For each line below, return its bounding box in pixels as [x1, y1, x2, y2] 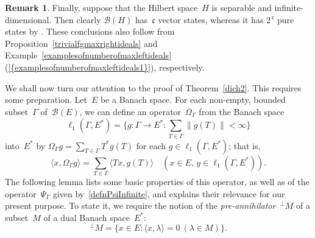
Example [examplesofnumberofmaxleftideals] [5, 49, 172, 61]
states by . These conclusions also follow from [5, 25, 175, 38]
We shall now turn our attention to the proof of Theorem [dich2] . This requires [5, 81, 302, 94]
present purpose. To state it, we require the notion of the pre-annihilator [5, 199, 276, 212]
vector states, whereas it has [158, 13, 264, 26]
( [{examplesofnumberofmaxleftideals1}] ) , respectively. [5, 60, 205, 73]
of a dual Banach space [43, 211, 130, 223]
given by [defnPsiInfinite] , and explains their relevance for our [52, 187, 285, 200]
